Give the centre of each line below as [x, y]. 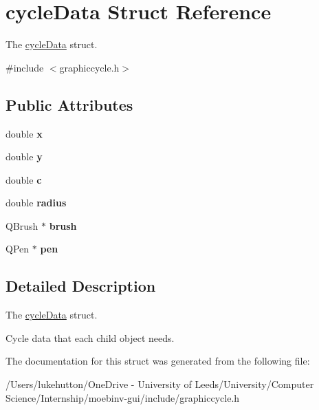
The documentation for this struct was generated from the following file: [158, 361]
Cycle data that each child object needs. [90, 337]
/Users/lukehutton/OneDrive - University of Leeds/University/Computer [160, 384]
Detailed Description [81, 286]
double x [24, 133]
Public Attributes [69, 104]
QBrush [22, 225]
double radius [36, 203]
